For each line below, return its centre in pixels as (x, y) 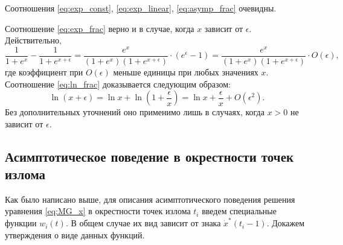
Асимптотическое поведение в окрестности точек (149, 156)
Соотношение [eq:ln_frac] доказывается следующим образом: (118, 84)
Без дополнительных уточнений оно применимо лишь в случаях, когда (135, 112)
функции (21, 223)
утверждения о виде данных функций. (75, 234)
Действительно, (33, 40)
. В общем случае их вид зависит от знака (143, 223)
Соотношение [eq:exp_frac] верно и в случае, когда (100, 28)
